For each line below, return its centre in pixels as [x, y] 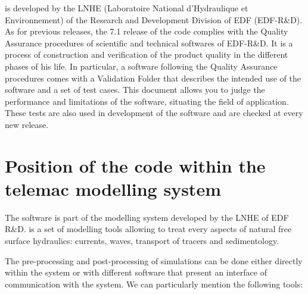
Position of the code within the [135, 165]
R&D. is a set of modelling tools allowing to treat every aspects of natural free [148, 229]
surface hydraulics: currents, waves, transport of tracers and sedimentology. [142, 241]
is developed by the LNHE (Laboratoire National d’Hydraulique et [127, 8]
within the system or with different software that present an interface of [136, 272]
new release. [27, 124]
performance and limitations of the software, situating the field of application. [147, 101]
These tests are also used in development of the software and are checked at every [154, 113]
